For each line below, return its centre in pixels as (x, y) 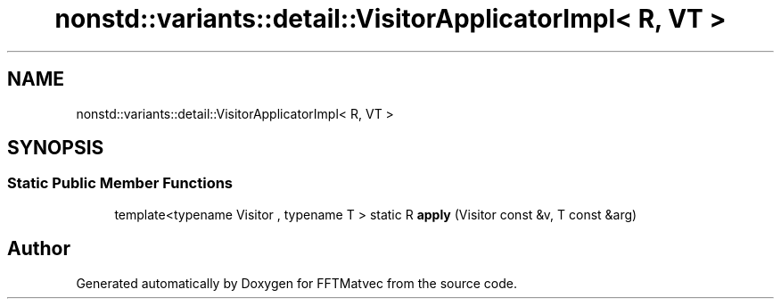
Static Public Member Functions (120, 183)
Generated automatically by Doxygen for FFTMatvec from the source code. (297, 283)
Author (39, 249)
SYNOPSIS (56, 148)
